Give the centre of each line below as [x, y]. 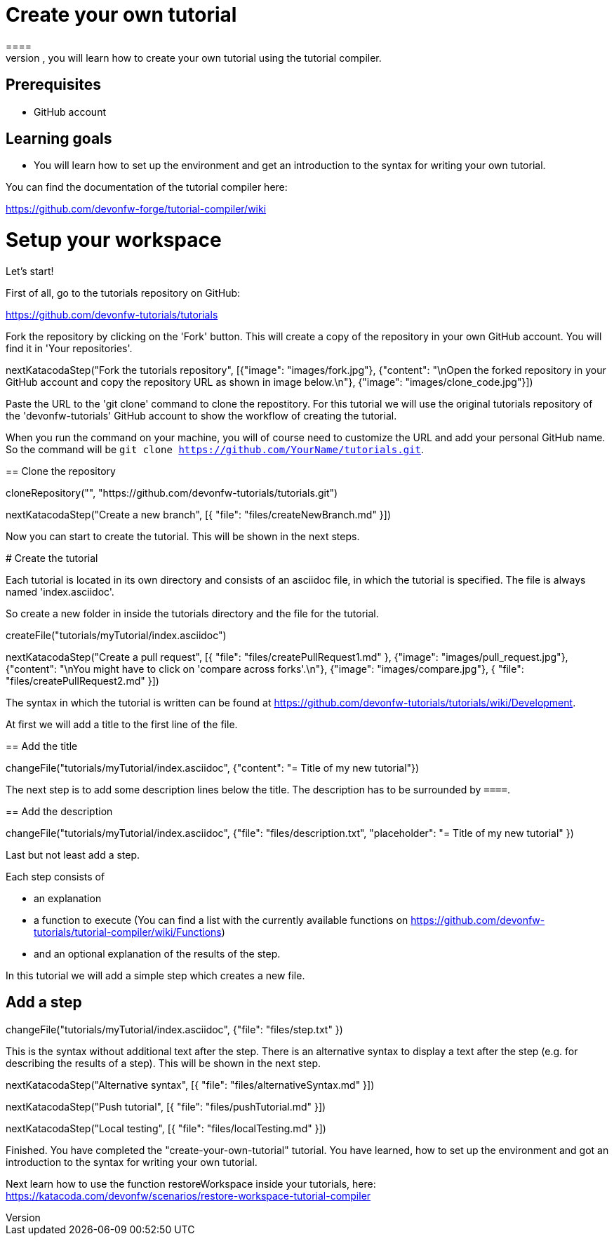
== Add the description [59, 811]
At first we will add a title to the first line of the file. [122, 724]
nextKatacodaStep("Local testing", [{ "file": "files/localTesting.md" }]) [166, 1128]
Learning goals [59, 139]
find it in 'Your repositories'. [69, 348]
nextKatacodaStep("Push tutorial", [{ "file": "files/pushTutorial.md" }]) [166, 1106]
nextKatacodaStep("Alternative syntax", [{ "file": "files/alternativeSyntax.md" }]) [190, 1085]
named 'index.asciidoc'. [60, 591]
